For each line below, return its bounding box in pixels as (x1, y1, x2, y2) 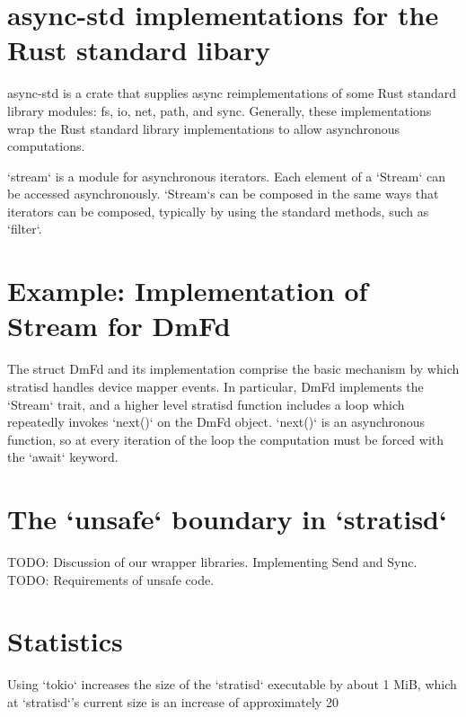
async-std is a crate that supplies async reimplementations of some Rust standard (7, 84, 456, 102)
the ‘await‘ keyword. (7, 447, 119, 466)
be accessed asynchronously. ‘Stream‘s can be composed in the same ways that (7, 184, 439, 203)
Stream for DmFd (7, 307, 231, 344)
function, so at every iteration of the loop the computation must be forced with (7, 429, 444, 448)
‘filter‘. (7, 219, 42, 238)
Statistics (7, 623, 123, 659)
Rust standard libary (7, 31, 270, 68)
